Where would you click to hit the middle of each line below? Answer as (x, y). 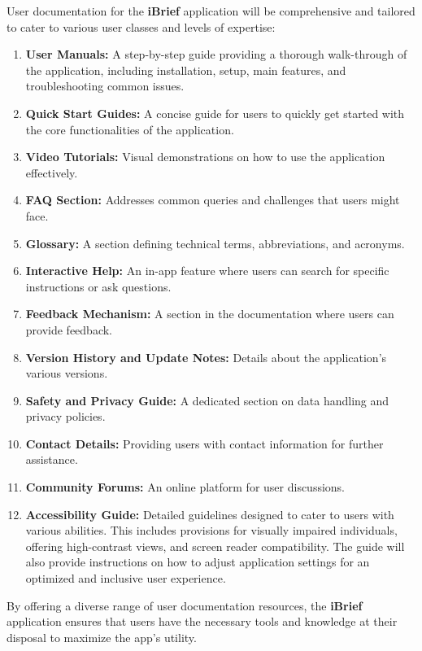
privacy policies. (65, 416)
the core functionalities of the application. (130, 129)
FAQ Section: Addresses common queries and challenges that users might (213, 200)
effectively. (52, 172)
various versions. (67, 373)
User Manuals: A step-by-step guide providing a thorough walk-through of (216, 54)
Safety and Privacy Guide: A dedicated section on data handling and (207, 400)
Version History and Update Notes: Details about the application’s (206, 357)
